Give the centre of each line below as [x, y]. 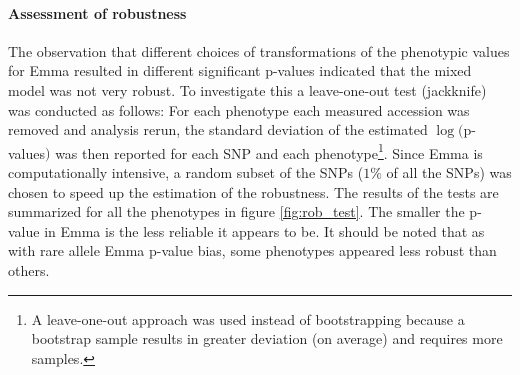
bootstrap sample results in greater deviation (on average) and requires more [267, 338]
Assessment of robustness [97, 12]
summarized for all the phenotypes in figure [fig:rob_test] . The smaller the [236, 211]
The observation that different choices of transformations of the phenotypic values [259, 50]
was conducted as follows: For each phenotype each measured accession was [239, 109]
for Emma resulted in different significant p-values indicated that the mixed [240, 70]
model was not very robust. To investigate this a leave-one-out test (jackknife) [247, 89]
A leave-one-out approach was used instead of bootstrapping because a [248, 318]
